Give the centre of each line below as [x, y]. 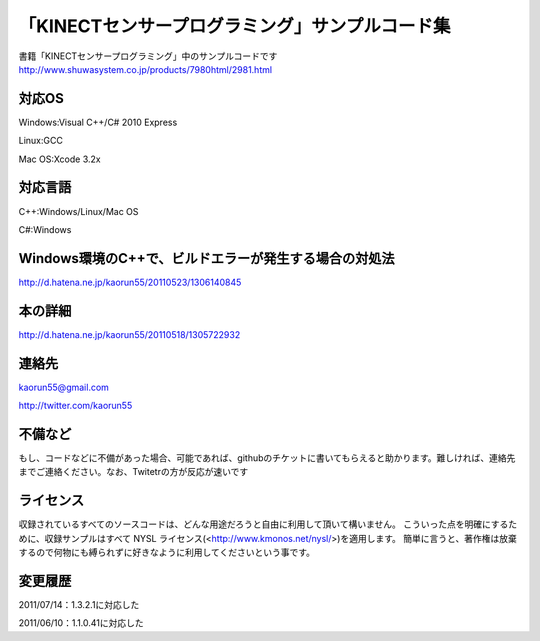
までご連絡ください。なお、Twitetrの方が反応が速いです [133, 472]
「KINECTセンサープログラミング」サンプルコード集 [234, 26]
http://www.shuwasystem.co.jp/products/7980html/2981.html [145, 69]
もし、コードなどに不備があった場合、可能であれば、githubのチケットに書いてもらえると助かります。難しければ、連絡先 [267, 457]
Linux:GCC [41, 141]
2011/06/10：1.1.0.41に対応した [81, 623]
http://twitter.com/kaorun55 [75, 406]
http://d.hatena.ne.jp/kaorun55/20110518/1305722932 [129, 334]
